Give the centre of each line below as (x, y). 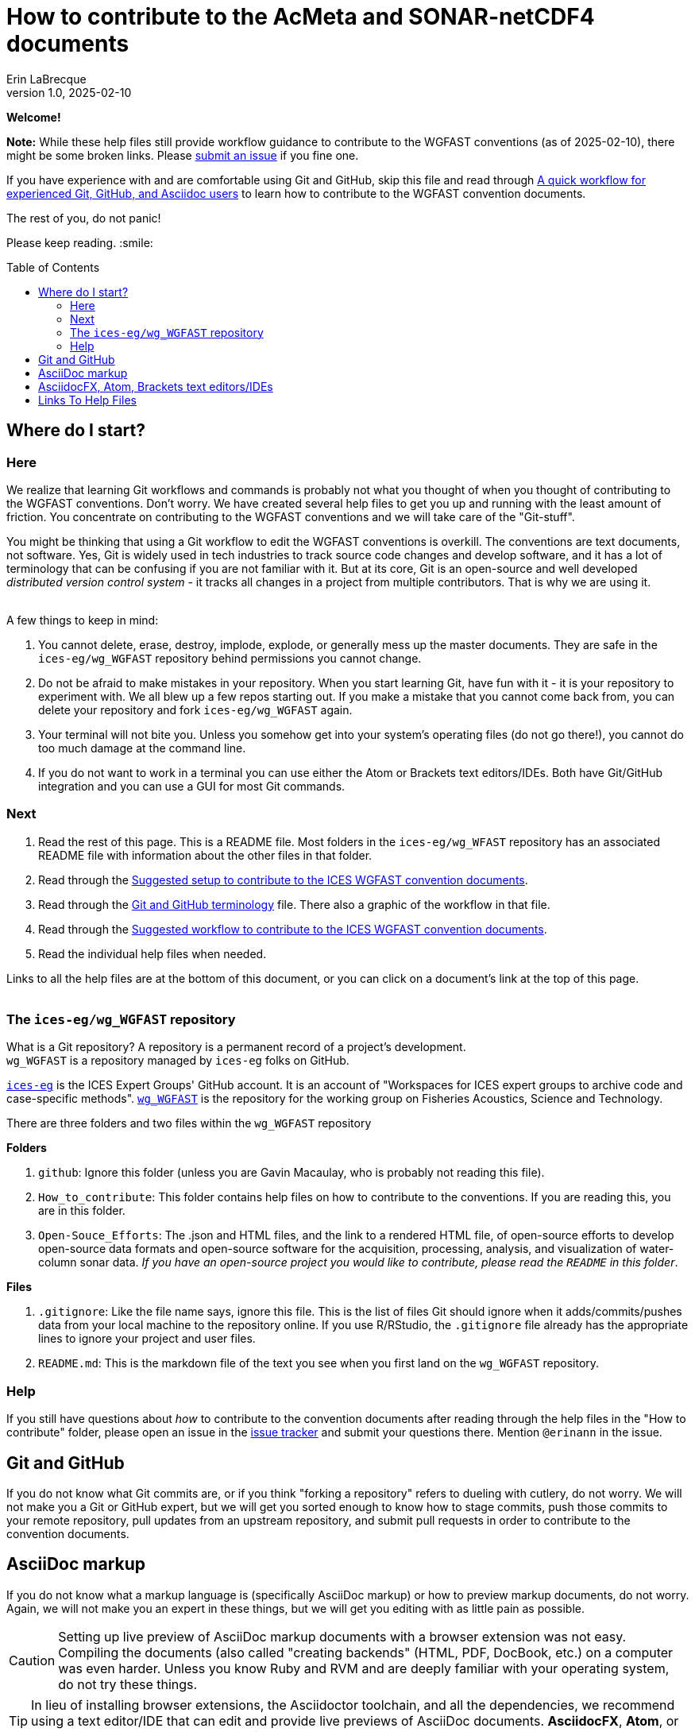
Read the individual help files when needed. (153, 953)
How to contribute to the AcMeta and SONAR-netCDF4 (301, 17)
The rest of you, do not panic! (84, 218)
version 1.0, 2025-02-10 (69, 92)
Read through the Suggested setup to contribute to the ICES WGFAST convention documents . (283, 880)
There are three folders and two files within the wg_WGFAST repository (189, 1123)
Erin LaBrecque (46, 79)
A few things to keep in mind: (83, 620)
